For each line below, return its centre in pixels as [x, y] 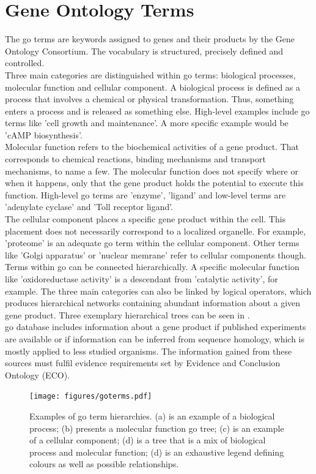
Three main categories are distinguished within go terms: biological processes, [150, 74]
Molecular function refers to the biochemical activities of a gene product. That [152, 147]
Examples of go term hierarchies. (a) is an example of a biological [152, 416]
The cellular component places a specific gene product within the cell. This [145, 219]
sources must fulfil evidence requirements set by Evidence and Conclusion [143, 363]
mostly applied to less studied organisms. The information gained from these [149, 351]
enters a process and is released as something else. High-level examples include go [157, 111]
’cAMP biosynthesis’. [44, 134]
